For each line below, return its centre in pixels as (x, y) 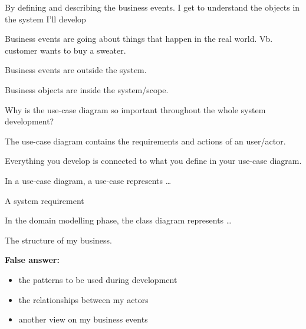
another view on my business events (83, 319)
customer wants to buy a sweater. (65, 50)
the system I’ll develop (45, 19)
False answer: (32, 260)
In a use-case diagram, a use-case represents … (88, 180)
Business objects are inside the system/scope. (87, 89)
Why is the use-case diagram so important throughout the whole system (135, 109)
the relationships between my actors (83, 299)
